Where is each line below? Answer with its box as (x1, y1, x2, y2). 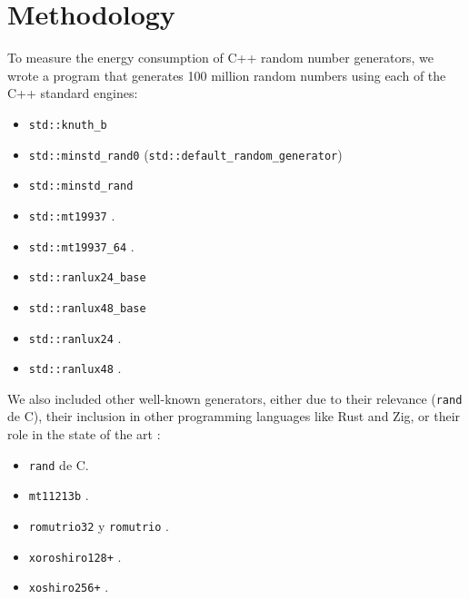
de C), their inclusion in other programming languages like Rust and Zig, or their (7, 407, 461, 426)
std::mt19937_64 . (28, 236, 135, 255)
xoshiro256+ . (28, 577, 109, 596)
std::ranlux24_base (28, 271, 146, 285)
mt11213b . (28, 486, 89, 505)
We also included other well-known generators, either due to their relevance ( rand (7, 388, 463, 408)
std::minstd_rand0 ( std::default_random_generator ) (28, 144, 343, 163)
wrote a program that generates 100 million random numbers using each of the (7, 65, 446, 84)
